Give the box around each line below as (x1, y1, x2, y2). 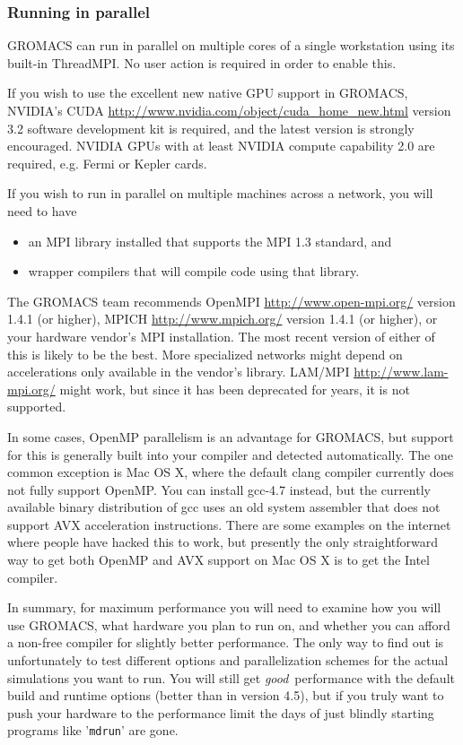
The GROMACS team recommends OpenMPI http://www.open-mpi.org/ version (7, 291, 456, 310)
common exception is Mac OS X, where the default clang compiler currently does (7, 463, 454, 481)
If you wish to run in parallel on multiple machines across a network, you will (7, 184, 433, 203)
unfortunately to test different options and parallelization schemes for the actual (7, 651, 449, 670)
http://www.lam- (354, 362, 449, 381)
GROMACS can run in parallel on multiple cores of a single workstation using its (7, 36, 455, 55)
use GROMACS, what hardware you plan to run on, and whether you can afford (7, 615, 450, 634)
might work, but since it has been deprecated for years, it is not (59, 379, 410, 398)
